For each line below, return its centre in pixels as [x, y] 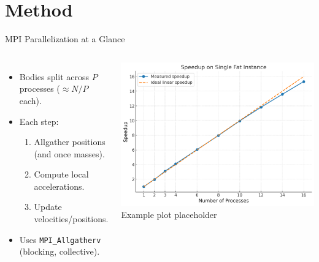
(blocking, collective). [60, 251]
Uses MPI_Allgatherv [60, 239]
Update [48, 207]
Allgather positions [70, 142]
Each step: [39, 121]
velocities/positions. [71, 219]
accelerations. [59, 186]
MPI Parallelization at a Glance [65, 39]
